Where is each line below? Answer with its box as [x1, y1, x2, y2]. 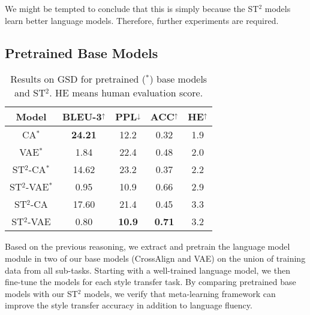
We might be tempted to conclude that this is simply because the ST [5, 2, 259, 14]
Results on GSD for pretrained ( [10, 72, 146, 86]
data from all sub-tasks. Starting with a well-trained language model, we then [5, 263, 290, 276]
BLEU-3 [62, 110, 102, 124]
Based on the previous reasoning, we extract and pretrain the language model [5, 240, 290, 253]
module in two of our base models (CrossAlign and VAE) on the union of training [5, 252, 306, 264]
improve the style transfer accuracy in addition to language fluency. [5, 299, 252, 311]
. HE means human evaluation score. [49, 86, 203, 100]
